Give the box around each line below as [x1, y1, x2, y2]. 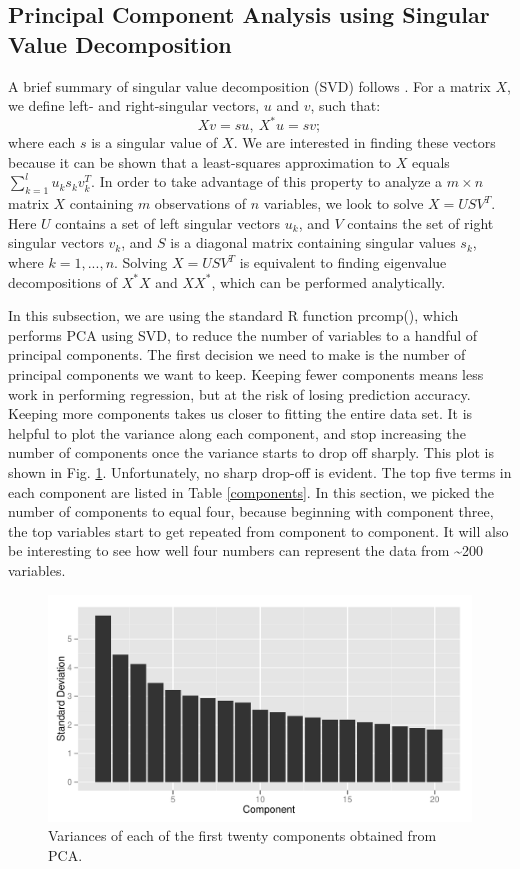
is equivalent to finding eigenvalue [239, 252, 447, 273]
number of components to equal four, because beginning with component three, [8, 501, 494, 522]
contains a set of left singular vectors [55, 212, 281, 233]
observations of [154, 193, 247, 214]
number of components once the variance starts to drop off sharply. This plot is [8, 442, 494, 463]
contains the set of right [347, 212, 494, 233]
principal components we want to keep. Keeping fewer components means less [8, 364, 484, 385]
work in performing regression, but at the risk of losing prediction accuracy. [8, 383, 471, 404]
